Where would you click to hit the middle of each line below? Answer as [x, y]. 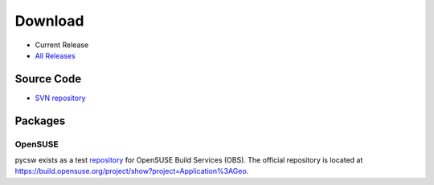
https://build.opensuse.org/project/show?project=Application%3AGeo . [132, 171]
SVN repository [60, 98]
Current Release [62, 45]
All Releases [55, 55]
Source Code [48, 79]
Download [49, 21]
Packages [40, 121]
